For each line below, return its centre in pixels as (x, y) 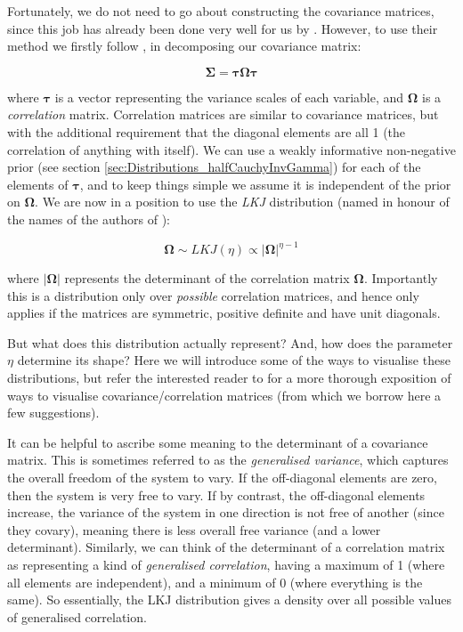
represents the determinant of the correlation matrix (207, 278)
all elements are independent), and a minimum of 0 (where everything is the (215, 582)
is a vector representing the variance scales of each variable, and (229, 97)
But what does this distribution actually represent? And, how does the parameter (230, 342)
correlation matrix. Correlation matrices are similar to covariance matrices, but (223, 114)
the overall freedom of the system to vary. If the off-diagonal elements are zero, (222, 477)
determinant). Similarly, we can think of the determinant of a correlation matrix (226, 547)
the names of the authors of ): (89, 219)
